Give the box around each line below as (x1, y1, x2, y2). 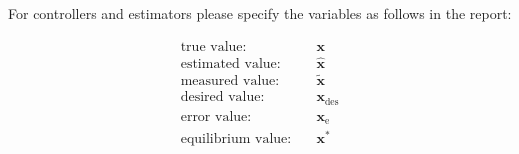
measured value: (180, 74, 280, 89)
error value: (180, 109, 252, 124)
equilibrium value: (180, 132, 292, 147)
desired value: (180, 90, 265, 105)
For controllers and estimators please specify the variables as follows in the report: (8, 3, 512, 23)
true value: (180, 39, 247, 54)
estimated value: (180, 56, 281, 71)
